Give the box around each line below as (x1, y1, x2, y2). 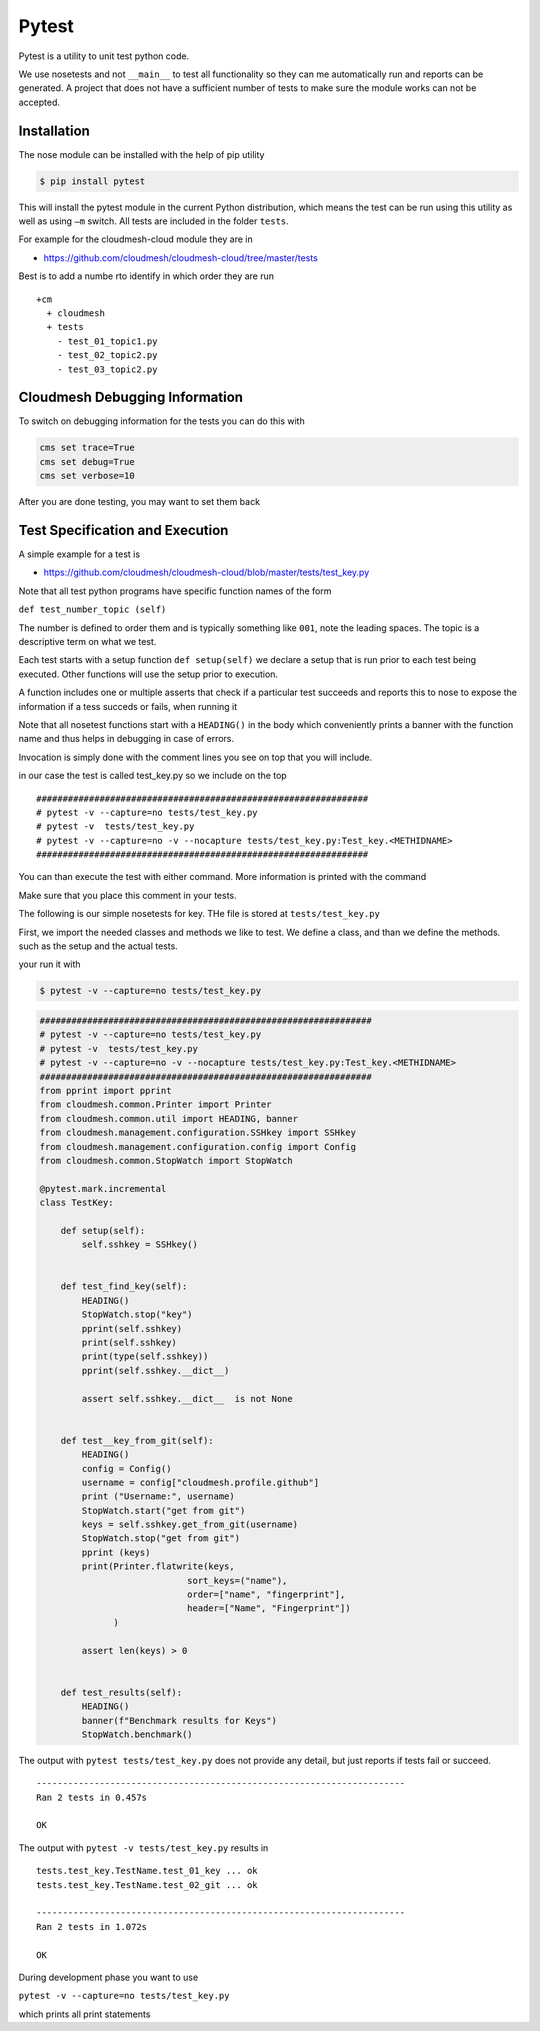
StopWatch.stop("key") (81, 1309, 194, 1320)
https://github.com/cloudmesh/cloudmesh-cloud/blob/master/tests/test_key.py (43, 566, 370, 579)
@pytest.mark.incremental (39, 1183, 167, 1194)
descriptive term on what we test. (18, 636, 157, 648)
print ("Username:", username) (81, 1491, 235, 1502)
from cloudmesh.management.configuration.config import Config (39, 1141, 357, 1152)
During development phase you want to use (18, 1971, 199, 1983)
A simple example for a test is (18, 548, 140, 560)
